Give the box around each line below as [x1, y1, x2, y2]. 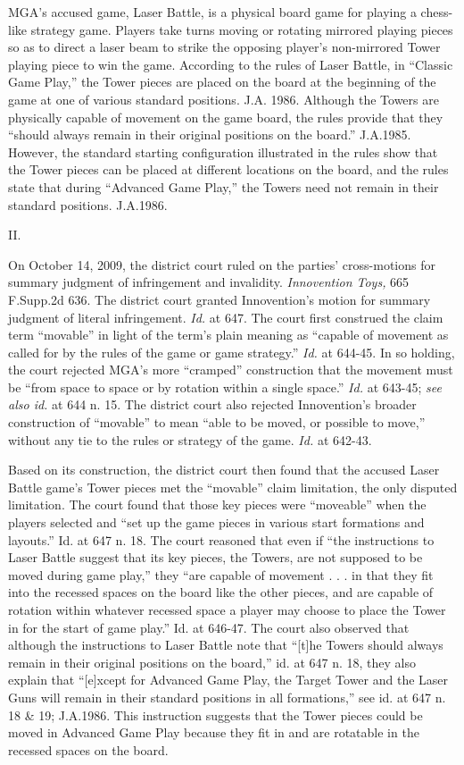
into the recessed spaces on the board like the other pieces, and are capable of [8, 583, 434, 601]
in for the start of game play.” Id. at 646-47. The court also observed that [8, 618, 410, 636]
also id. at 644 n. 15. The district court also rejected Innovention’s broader [8, 395, 417, 414]
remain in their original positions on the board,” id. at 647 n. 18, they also [8, 652, 416, 671]
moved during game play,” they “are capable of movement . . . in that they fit [8, 565, 434, 584]
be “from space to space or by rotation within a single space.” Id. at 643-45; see [8, 377, 442, 396]
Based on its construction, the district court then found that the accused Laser [8, 460, 440, 479]
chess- [420, 3, 453, 21]
